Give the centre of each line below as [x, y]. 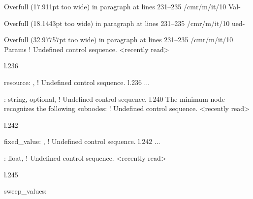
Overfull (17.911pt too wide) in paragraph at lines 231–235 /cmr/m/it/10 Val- [122, 6]
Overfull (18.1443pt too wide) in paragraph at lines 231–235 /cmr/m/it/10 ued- [125, 23]
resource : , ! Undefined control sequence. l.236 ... [77, 82]
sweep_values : [25, 191]
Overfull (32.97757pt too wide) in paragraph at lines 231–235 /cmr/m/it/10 [119, 40]
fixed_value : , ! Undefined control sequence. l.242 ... [82, 141]
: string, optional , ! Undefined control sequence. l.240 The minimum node [114, 99]
